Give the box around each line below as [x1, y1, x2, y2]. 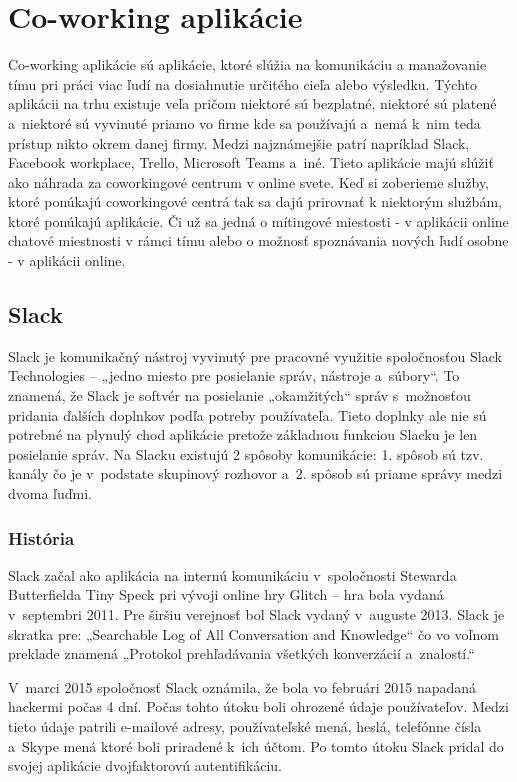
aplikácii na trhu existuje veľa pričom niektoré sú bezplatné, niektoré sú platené [8, 93, 497, 114]
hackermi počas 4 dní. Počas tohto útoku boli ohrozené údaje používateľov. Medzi [8, 696, 509, 717]
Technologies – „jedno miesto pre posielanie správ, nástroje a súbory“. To [8, 365, 460, 386]
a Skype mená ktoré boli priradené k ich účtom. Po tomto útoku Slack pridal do [8, 735, 504, 756]
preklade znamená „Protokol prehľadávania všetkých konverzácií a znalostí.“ [8, 643, 475, 664]
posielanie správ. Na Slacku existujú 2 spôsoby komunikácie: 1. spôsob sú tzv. [8, 443, 484, 464]
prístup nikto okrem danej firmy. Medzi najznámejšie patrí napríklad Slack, [8, 132, 470, 153]
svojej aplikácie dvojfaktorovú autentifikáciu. [8, 755, 282, 776]
